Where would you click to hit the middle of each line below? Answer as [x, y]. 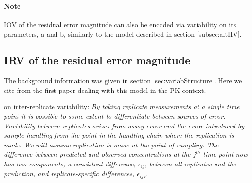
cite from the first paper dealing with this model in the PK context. [105, 90]
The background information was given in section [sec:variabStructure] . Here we [123, 81]
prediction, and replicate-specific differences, [69, 174]
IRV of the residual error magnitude [97, 60]
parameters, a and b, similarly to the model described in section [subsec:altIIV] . [123, 34]
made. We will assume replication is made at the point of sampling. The [111, 144]
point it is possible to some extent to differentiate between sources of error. [115, 116]
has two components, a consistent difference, [70, 163]
